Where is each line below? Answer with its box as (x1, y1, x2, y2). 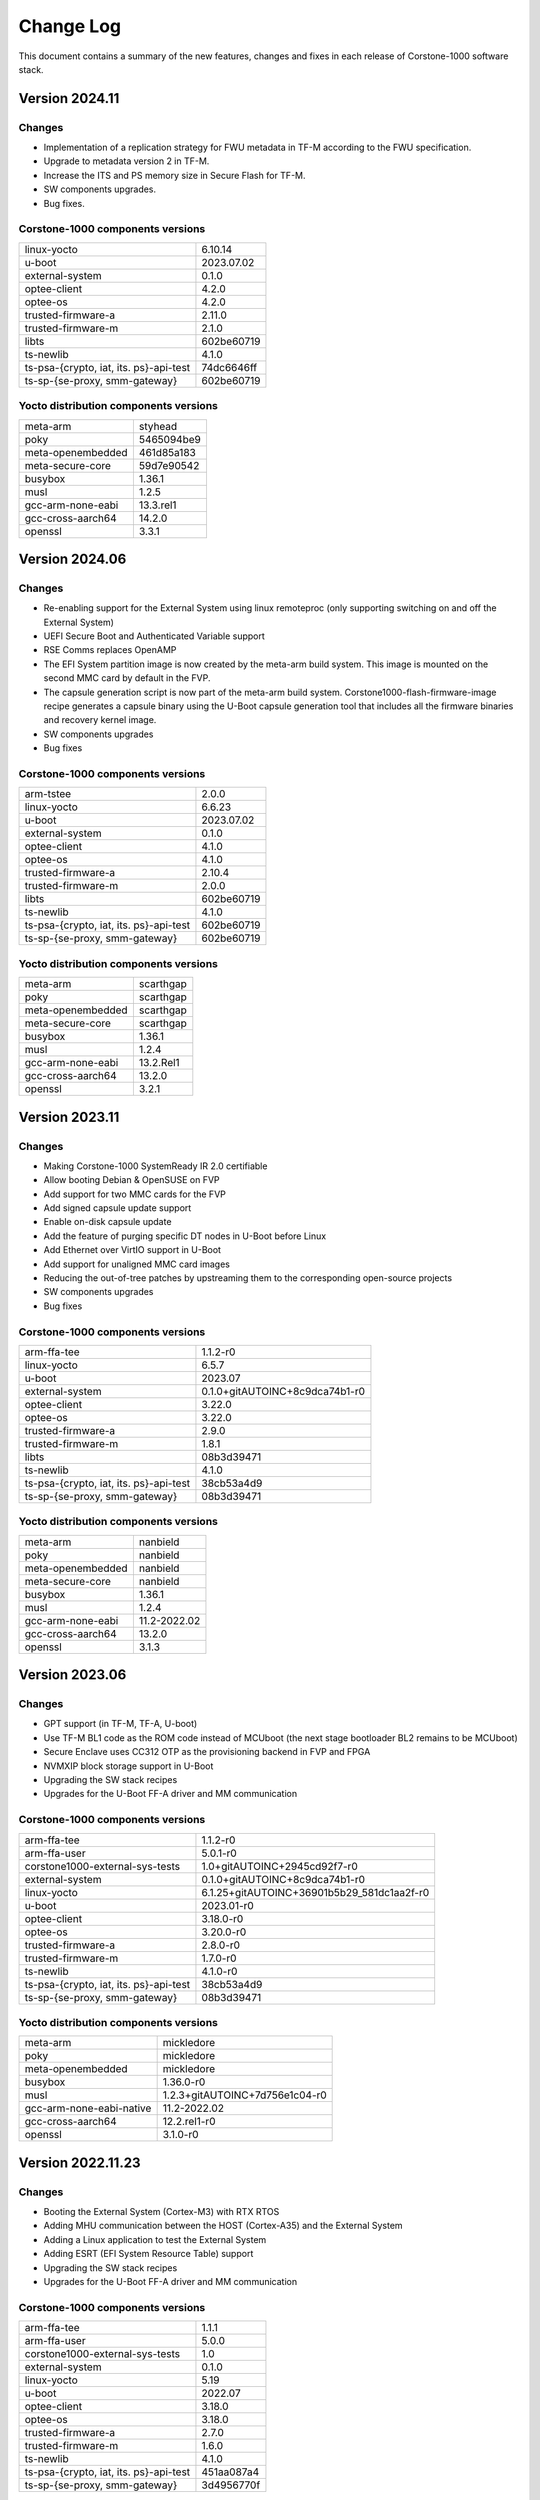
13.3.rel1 (138, 498, 177, 512)
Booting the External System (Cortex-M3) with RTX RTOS (43, 2206, 280, 2218)
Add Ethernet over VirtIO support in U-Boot (43, 1244, 222, 1256)
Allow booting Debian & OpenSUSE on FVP (43, 1174, 220, 1186)
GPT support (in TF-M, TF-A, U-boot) (43, 1718, 198, 1730)
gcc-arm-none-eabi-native (24, 2101, 152, 2115)
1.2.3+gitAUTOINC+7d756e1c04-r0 (162, 2088, 327, 2102)
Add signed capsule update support (43, 1202, 192, 1214)
